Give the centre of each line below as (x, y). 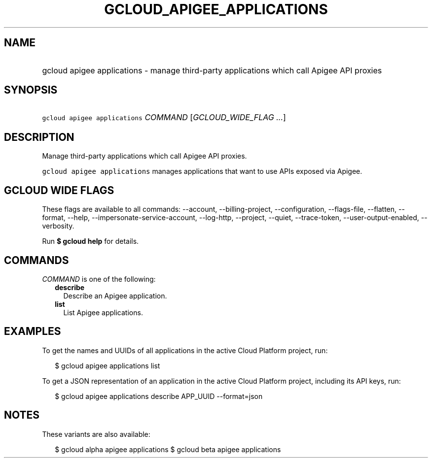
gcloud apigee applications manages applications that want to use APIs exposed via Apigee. (202, 171)
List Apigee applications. (103, 312)
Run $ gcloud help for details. (90, 241)
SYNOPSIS (31, 90)
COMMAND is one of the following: (99, 279)
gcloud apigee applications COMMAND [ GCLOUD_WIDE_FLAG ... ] (164, 117)
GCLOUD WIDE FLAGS (59, 190)
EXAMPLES (33, 331)
